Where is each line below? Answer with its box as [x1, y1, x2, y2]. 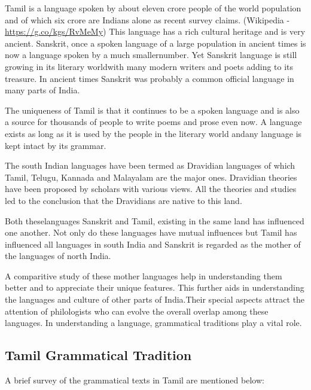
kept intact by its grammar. [5, 139, 106, 151]
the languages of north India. [5, 249, 111, 262]
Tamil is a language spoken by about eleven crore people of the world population [5, 2, 301, 14]
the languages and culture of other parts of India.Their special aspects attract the [5, 293, 305, 306]
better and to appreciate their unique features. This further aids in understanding [5, 281, 304, 294]
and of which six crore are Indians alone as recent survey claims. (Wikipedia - [5, 13, 290, 26]
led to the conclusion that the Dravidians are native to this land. [5, 194, 242, 206]
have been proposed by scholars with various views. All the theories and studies [5, 182, 297, 195]
